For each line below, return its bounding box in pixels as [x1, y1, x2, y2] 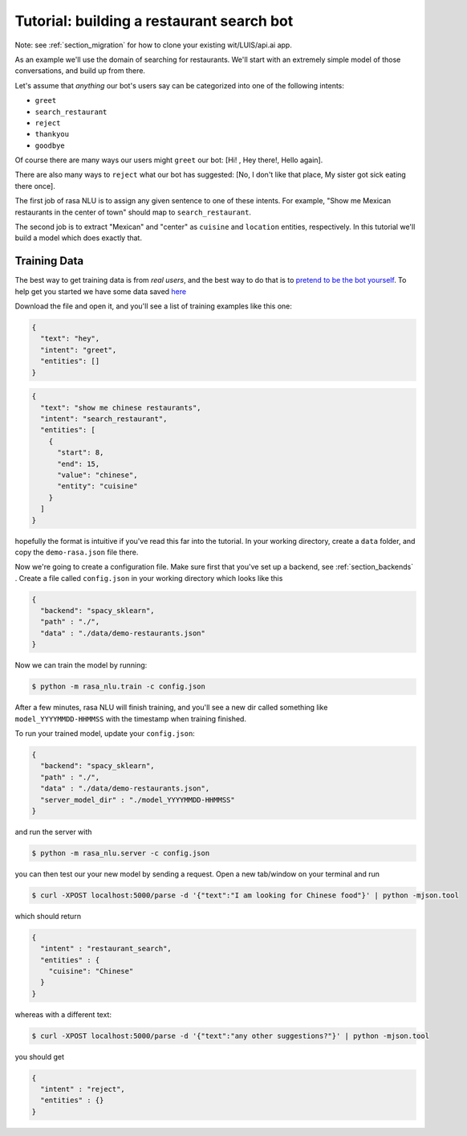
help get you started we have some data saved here [14, 286, 187, 296]
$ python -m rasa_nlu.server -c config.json [31, 848, 210, 857]
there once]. [14, 181, 55, 190]
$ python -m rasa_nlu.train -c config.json [31, 682, 206, 691]
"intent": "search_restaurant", [40, 415, 168, 423]
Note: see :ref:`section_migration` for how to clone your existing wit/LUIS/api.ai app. [14, 40, 292, 50]
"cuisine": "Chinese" [48, 966, 134, 975]
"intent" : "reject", [40, 1085, 126, 1094]
